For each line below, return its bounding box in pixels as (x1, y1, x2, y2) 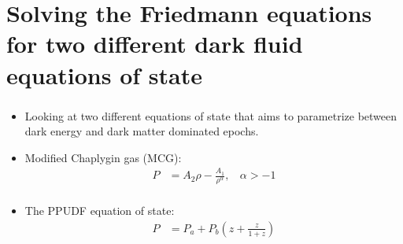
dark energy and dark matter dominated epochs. (24, 123, 259, 139)
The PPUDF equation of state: (24, 202, 175, 219)
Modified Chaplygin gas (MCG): (24, 149, 182, 165)
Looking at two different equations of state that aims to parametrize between (24, 107, 397, 124)
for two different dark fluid (6, 28, 303, 60)
